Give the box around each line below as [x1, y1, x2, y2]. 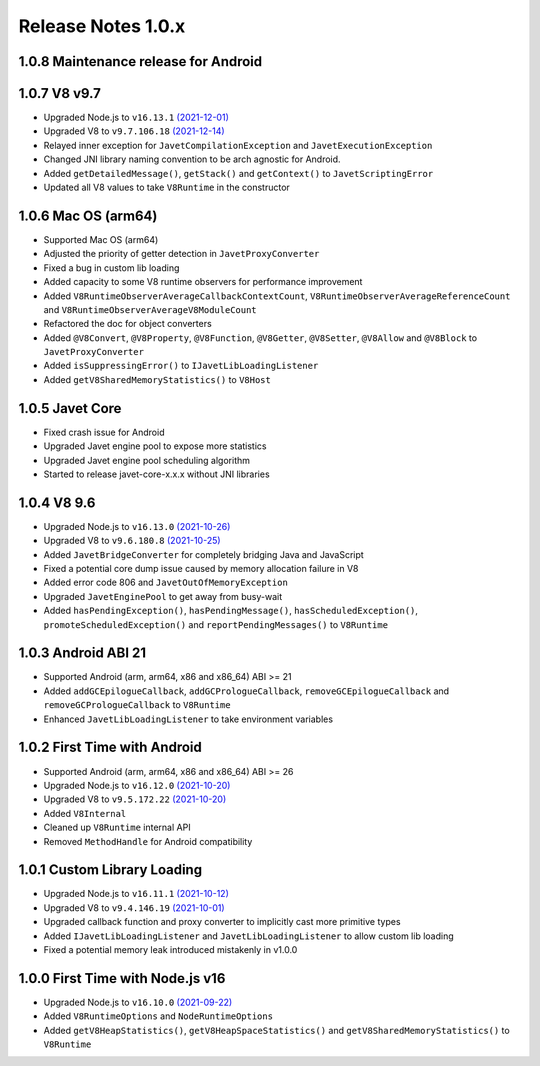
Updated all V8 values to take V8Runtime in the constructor [43, 181, 290, 194]
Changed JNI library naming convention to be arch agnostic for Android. [43, 153, 341, 165]
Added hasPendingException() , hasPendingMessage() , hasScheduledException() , [43, 605, 419, 617]
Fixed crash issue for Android [43, 426, 165, 438]
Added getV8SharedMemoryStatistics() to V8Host [43, 373, 272, 385]
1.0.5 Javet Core [18, 400, 122, 417]
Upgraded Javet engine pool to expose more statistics [43, 440, 267, 452]
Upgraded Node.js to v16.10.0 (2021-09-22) [43, 996, 233, 1008]
